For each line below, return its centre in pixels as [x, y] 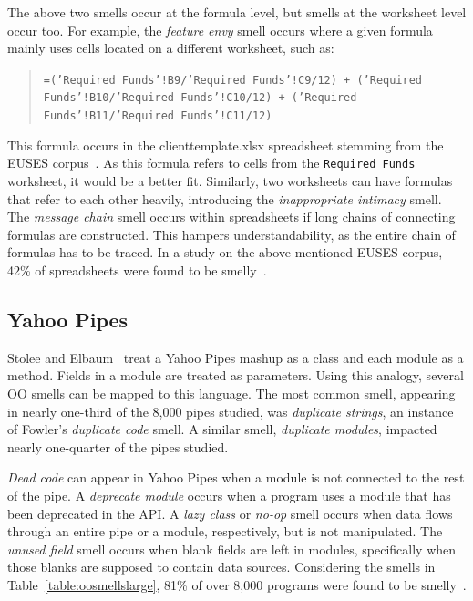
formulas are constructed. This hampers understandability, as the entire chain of [231, 234]
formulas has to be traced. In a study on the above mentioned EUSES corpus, [225, 252]
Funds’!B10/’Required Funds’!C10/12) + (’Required [200, 98]
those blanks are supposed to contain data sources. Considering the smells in [221, 567]
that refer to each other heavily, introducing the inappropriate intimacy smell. [225, 198]
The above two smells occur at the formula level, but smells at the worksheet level [237, 12]
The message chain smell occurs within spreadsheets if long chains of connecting [231, 217]
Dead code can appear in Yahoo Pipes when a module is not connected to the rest [236, 477]
